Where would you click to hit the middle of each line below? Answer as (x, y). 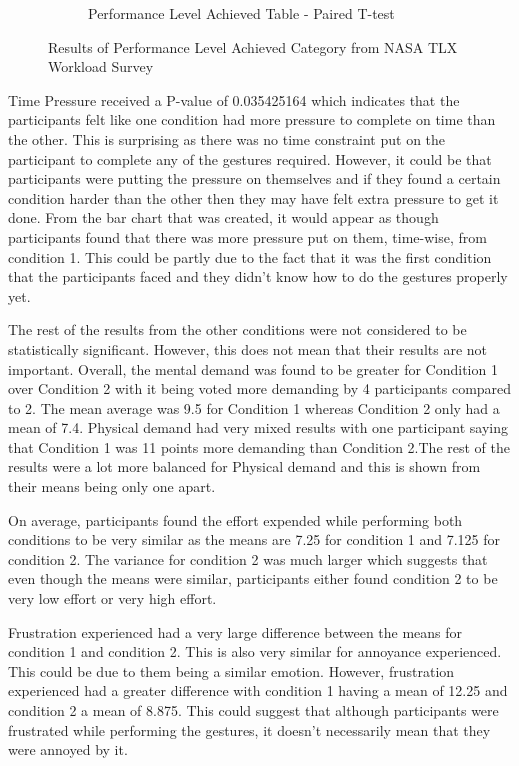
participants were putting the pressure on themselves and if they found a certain (254, 178)
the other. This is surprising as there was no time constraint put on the (227, 138)
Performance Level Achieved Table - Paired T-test (241, 13)
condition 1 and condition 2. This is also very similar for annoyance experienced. (255, 651)
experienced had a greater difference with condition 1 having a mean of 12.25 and (258, 690)
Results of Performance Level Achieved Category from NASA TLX (253, 46)
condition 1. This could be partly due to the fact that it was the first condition (250, 256)
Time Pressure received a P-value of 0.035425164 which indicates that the (234, 99)
